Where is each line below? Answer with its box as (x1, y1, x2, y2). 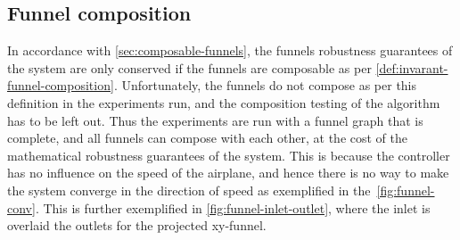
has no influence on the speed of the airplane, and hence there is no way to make (7, 163, 449, 182)
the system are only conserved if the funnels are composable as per (7, 58, 372, 77)
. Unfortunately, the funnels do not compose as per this (113, 76, 417, 95)
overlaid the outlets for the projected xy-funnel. (7, 216, 267, 235)
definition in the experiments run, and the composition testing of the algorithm (7, 93, 440, 112)
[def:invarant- (375, 58, 448, 77)
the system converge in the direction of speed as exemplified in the (7, 180, 371, 199)
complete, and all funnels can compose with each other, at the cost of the (7, 128, 408, 147)
